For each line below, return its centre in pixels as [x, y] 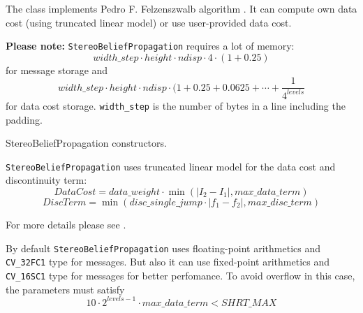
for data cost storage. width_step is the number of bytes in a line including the [176, 105]
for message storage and [57, 70]
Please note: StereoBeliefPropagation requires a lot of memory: [150, 46]
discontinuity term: [46, 180]
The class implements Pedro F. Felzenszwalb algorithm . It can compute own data [181, 8]
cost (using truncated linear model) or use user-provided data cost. [149, 22]
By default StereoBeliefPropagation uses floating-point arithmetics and [163, 248]
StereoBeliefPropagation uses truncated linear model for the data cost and [171, 166]
